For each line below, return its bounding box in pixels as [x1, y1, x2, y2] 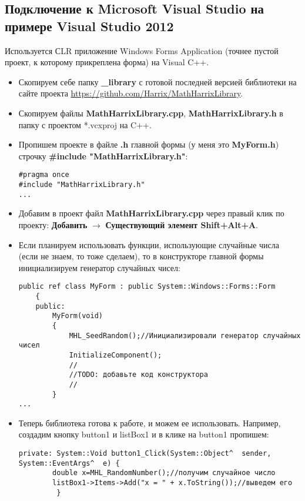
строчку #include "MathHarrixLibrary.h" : [18, 149, 188, 162]
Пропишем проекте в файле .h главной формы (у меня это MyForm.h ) [18, 138, 279, 151]
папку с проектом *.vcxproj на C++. [18, 118, 152, 131]
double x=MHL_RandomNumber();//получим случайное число [52, 469, 276, 477]
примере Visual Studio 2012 [5, 16, 174, 35]
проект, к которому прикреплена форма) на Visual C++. [5, 56, 209, 68]
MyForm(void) [52, 312, 103, 320]
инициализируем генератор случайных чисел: [18, 261, 180, 273]
